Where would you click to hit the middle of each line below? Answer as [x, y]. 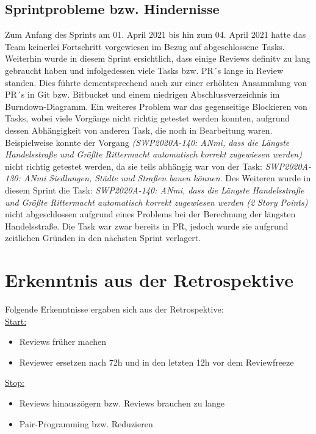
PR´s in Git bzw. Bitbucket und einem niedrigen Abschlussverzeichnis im [142, 94]
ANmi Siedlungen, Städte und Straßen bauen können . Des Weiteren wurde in [167, 178]
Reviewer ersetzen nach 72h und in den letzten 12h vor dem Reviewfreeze [156, 362]
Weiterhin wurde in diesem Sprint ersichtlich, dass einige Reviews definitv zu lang [158, 58]
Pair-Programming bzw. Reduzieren [86, 423]
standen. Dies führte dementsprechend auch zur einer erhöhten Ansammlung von [156, 82]
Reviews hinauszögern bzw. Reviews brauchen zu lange [122, 403]
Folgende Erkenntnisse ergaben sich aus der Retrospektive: [114, 309]
